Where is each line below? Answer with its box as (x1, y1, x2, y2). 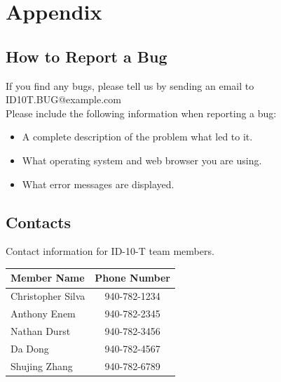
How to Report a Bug (6, 45, 167, 67)
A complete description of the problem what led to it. (22, 129, 253, 144)
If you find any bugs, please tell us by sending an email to (6, 78, 254, 93)
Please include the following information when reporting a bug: (6, 105, 277, 120)
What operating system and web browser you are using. (22, 152, 262, 167)
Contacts (6, 211, 71, 232)
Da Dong (11, 341, 49, 355)
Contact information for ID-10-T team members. (6, 244, 214, 258)
